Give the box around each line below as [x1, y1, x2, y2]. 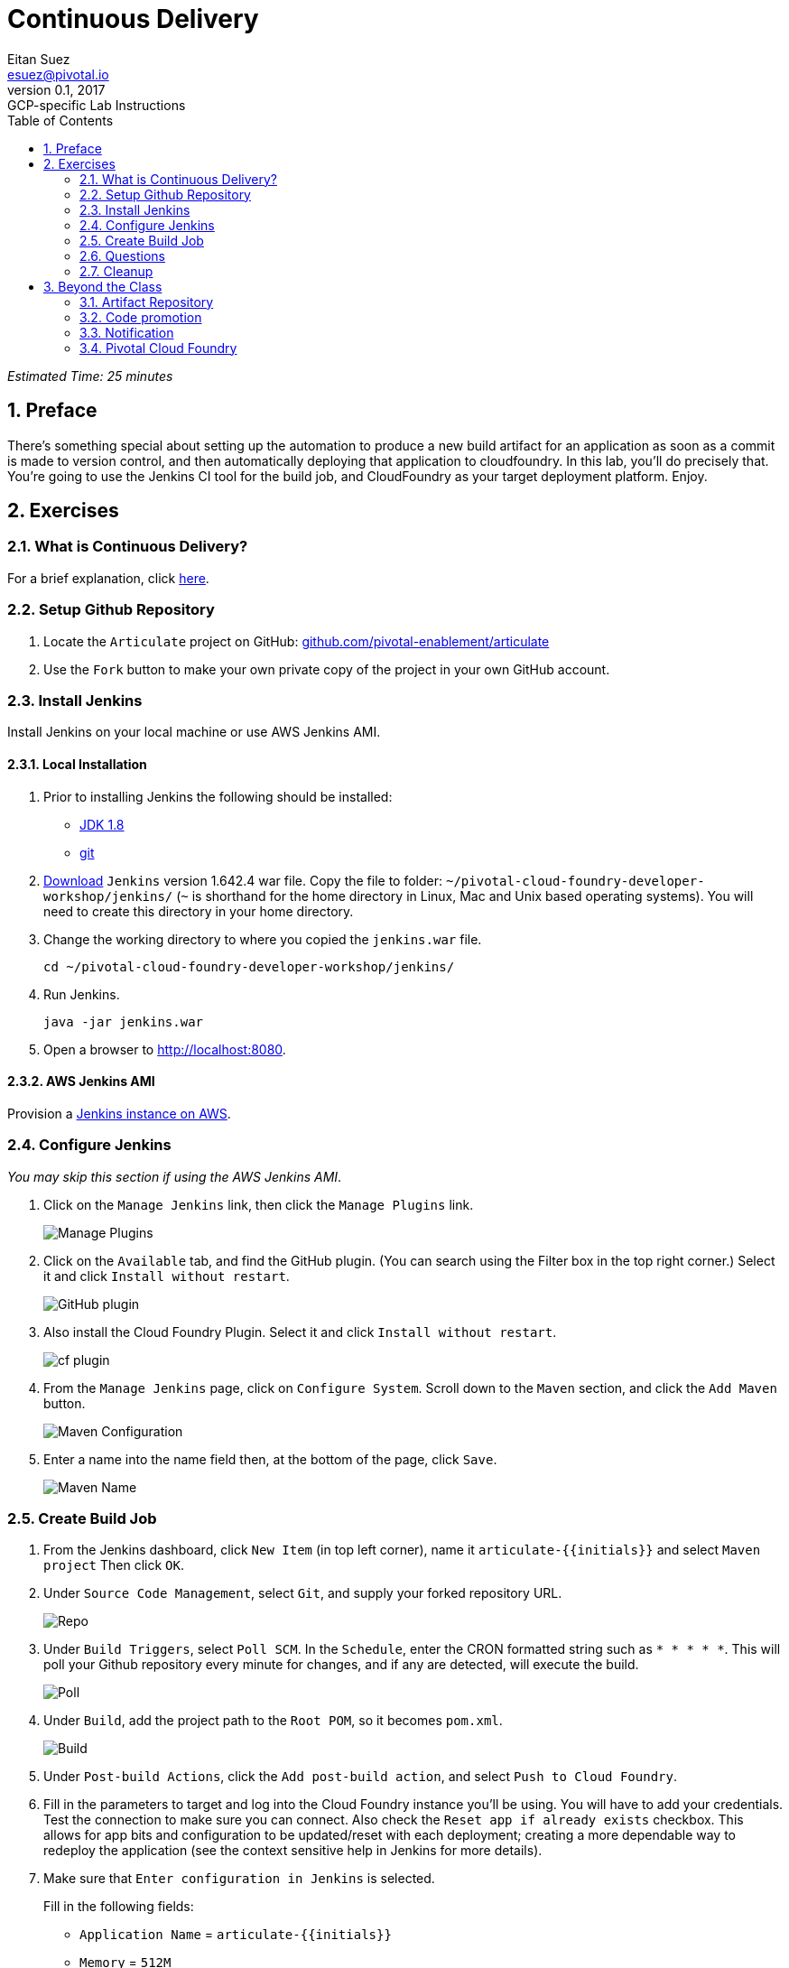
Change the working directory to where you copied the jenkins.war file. [43, 931, 482, 947]
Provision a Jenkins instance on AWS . [7, 1105, 231, 1121]
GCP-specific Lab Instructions [7, 97, 186, 113]
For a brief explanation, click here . [7, 570, 209, 586]
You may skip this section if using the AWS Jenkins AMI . [7, 1168, 342, 1184]
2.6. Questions [79, 247, 165, 264]
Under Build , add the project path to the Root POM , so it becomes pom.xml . [43, 1713, 503, 1729]
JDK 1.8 [79, 816, 125, 832]
